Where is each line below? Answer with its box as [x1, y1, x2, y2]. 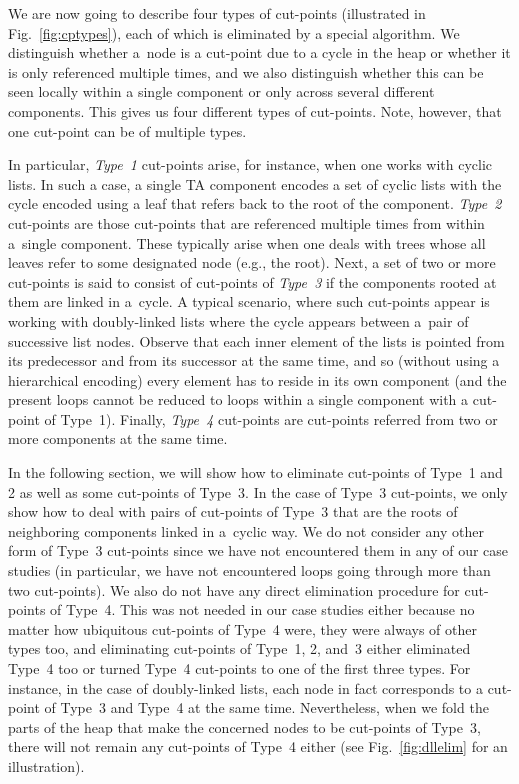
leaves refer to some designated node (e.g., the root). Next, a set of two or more [8, 252, 496, 273]
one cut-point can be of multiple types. [8, 120, 247, 141]
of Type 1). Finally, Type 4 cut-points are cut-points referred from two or [44, 408, 498, 429]
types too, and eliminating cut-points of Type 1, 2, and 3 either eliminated [8, 638, 471, 659]
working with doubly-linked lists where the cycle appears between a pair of [8, 310, 469, 331]
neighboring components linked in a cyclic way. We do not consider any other [8, 520, 484, 541]
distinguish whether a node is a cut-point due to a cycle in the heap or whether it [8, 42, 511, 63]
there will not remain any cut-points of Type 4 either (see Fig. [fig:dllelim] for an [8, 736, 508, 757]
